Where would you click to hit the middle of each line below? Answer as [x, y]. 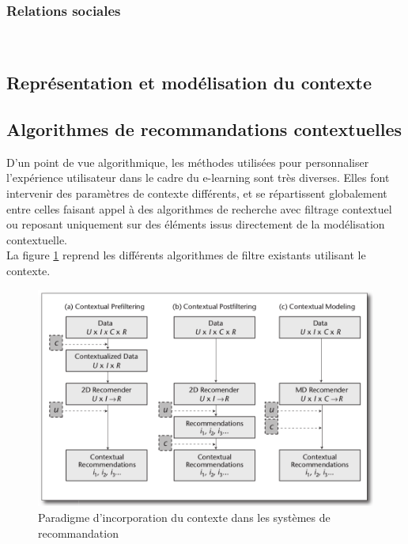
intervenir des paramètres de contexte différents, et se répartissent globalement [197, 193]
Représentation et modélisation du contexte [189, 83]
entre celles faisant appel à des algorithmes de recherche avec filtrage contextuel [199, 208]
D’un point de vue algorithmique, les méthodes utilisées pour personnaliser [188, 162]
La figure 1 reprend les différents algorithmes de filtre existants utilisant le [186, 255]
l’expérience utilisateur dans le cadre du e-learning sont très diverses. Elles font [198, 178]
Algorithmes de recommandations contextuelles [204, 128]
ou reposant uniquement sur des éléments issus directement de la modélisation [196, 224]
